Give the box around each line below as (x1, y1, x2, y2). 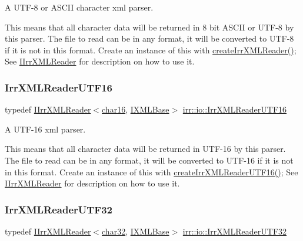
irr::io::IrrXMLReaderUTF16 (182, 103, 287, 116)
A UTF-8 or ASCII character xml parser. (5, 1, 154, 13)
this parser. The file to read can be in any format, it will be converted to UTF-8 (5, 32, 294, 45)
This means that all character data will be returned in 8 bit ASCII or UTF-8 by (5, 21, 294, 33)
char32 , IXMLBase (102, 225, 169, 237)
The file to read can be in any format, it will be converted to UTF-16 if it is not (5, 154, 294, 166)
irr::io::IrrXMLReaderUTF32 (182, 225, 287, 237)
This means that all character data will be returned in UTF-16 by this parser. (5, 142, 286, 155)
